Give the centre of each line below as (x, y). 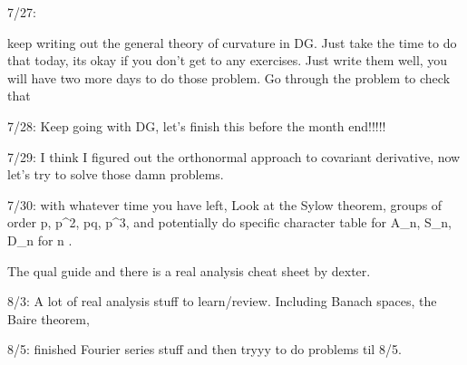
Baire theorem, (49, 318)
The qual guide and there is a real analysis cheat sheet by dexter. (189, 270)
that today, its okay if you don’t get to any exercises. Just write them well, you (228, 60)
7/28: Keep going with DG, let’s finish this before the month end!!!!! (197, 125)
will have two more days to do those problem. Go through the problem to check (229, 77)
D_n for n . (40, 240)
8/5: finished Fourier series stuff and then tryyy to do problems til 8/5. (204, 349)
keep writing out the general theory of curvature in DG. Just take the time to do (232, 42)
